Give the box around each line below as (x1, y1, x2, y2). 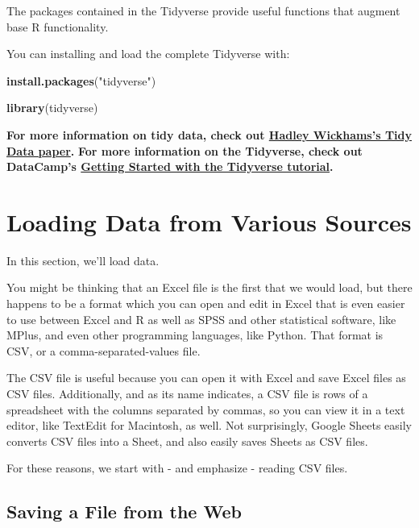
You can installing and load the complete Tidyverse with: (6, 45, 290, 62)
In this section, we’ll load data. (6, 252, 160, 268)
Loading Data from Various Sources (6, 205, 412, 238)
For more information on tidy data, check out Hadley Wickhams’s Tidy (6, 126, 413, 143)
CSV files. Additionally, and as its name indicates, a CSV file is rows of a (6, 385, 368, 402)
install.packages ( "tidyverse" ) (6, 72, 156, 89)
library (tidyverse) (6, 99, 98, 116)
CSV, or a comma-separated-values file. (6, 342, 201, 359)
